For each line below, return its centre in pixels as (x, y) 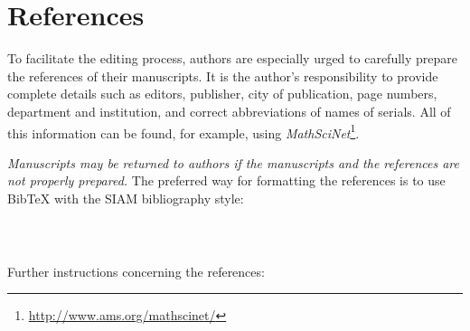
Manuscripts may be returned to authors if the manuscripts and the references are (233, 162)
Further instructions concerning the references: (136, 271)
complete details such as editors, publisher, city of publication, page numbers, (222, 94)
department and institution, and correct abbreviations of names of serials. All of (229, 111)
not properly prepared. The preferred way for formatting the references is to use (226, 180)
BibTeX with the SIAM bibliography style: (126, 198)
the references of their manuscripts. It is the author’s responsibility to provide (223, 76)
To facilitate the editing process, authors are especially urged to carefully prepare (232, 58)
